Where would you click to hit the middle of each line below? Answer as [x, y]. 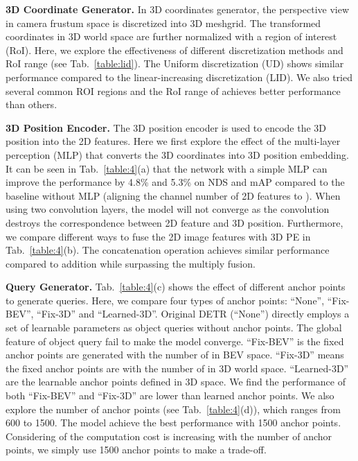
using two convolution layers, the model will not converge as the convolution [168, 209]
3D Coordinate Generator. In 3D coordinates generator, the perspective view [178, 9]
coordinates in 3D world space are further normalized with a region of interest [171, 36]
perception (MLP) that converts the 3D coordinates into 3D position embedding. [177, 154]
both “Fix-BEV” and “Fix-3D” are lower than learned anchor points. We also [170, 395]
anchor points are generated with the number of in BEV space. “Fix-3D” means [175, 355]
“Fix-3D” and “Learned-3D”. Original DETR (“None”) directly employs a [193, 314]
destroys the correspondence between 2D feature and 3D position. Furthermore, [174, 222]
